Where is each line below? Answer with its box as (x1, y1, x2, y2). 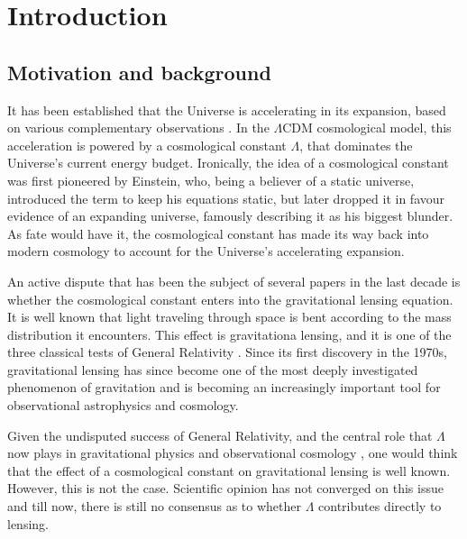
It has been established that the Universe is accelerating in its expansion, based (7, 100, 446, 119)
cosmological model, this (316, 118, 452, 137)
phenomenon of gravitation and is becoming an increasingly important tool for (7, 378, 441, 397)
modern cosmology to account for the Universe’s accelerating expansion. (7, 242, 405, 260)
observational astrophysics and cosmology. (7, 396, 239, 415)
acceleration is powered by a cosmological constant (7, 135, 287, 154)
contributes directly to (318, 497, 442, 516)
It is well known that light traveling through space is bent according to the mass (7, 307, 452, 326)
